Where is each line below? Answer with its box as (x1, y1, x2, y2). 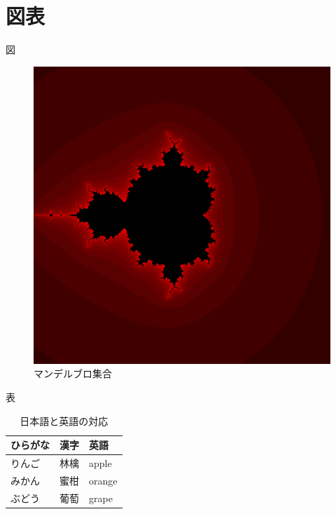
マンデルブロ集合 (34, 366, 112, 381)
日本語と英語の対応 (20, 413, 108, 428)
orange (89, 473, 118, 487)
